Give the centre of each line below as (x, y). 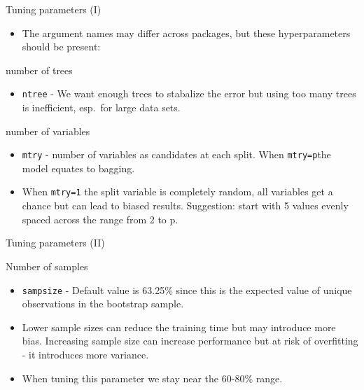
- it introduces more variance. (85, 354)
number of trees (39, 70)
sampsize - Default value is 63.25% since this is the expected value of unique (187, 290)
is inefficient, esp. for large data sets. (101, 107)
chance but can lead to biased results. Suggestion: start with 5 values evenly (185, 206)
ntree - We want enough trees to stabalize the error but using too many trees (189, 93)
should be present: (61, 47)
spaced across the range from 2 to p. (100, 219)
